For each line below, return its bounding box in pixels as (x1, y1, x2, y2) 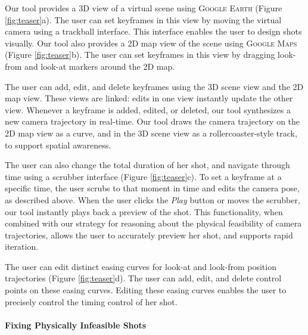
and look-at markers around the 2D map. (24, 60, 175, 72)
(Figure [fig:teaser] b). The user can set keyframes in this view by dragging (5, 48, 275, 61)
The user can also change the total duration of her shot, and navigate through (5, 159, 290, 171)
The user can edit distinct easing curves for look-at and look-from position (5, 260, 276, 272)
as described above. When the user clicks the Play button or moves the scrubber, (5, 193, 300, 206)
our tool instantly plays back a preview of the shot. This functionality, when (5, 205, 283, 218)
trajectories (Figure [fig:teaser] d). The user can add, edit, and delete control (5, 272, 282, 284)
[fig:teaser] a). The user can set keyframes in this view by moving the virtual (5, 13, 282, 26)
